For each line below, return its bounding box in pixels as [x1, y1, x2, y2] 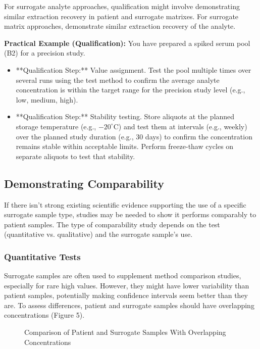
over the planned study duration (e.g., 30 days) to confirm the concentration [16, 131, 252, 141]
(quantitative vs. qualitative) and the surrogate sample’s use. [4, 229, 193, 239]
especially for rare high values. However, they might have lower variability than [4, 280, 249, 290]
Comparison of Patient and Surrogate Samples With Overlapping [24, 327, 226, 337]
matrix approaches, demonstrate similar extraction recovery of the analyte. [4, 21, 236, 31]
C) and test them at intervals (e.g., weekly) [113, 121, 247, 131]
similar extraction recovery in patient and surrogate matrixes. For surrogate [4, 11, 239, 21]
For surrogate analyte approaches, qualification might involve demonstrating [4, 1, 240, 11]
